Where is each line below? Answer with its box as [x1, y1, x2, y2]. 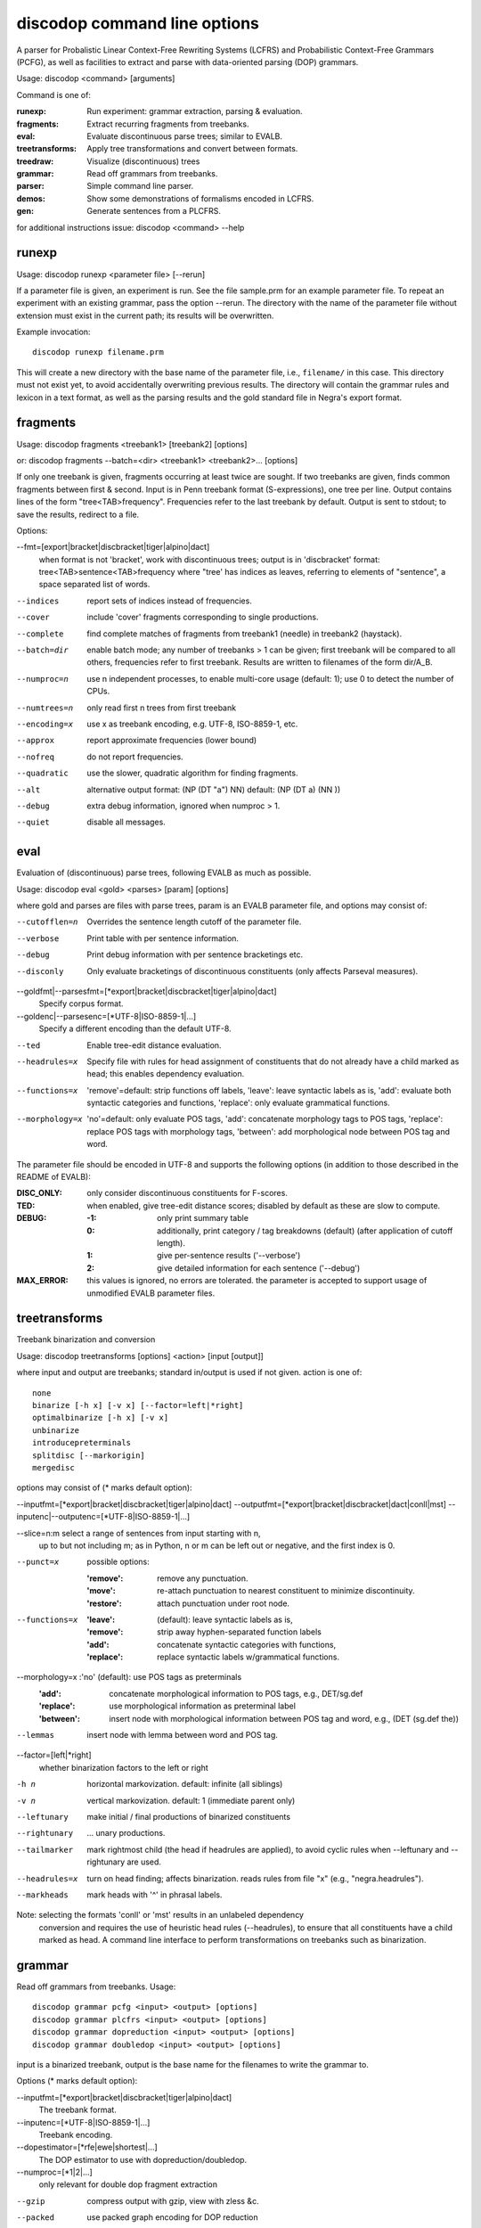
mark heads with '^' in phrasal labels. [86, 1889, 223, 1900]
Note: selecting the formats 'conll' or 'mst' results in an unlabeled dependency [16, 1910, 305, 1921]
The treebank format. [38, 2104, 118, 2116]
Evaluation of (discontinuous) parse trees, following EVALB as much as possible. [16, 867, 312, 878]
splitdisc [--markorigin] [32, 1450, 146, 1461]
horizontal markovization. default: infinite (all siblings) [86, 1779, 283, 1790]
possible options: [86, 1556, 151, 1568]
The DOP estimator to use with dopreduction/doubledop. [38, 2154, 248, 2165]
